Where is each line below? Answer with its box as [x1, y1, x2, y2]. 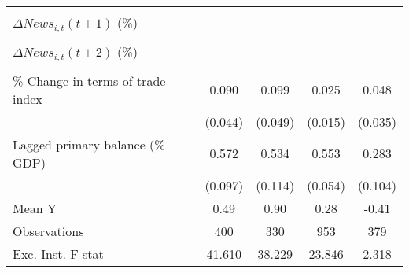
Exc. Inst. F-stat [13, 244, 104, 263]
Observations [13, 221, 84, 240]
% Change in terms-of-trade [13, 71, 166, 90]
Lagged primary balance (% [13, 135, 165, 153]
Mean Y [13, 198, 57, 217]
